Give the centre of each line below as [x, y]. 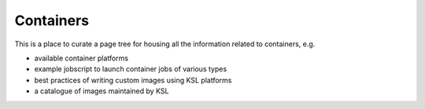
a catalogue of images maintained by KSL [102, 91]
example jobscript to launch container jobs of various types [131, 69]
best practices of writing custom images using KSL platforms [133, 80]
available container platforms [81, 58]
